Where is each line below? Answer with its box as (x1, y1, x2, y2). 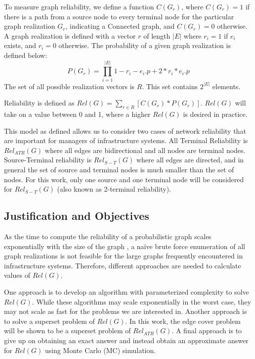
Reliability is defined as (4, 98, 75, 108)
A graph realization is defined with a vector (4, 30, 136, 41)
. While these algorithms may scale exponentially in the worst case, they (32, 296, 252, 307)
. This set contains (142, 81, 198, 91)
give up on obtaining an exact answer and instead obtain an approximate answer (4, 335, 249, 345)
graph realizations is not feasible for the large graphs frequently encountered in (4, 251, 243, 261)
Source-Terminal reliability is (4, 154, 92, 165)
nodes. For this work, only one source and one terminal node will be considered (4, 174, 244, 184)
